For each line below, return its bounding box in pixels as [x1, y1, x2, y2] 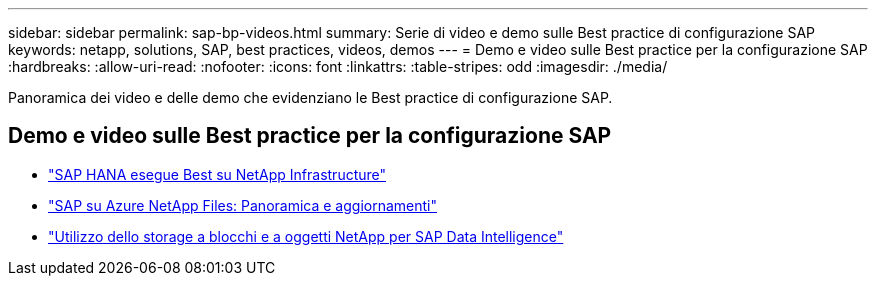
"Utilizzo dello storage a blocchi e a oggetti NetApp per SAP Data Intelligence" [48, 227, 564, 245]
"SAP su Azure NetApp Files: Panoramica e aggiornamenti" [48, 196, 437, 214]
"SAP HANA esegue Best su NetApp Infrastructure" [48, 165, 387, 183]
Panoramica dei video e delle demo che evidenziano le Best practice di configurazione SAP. [8, 89, 613, 106]
